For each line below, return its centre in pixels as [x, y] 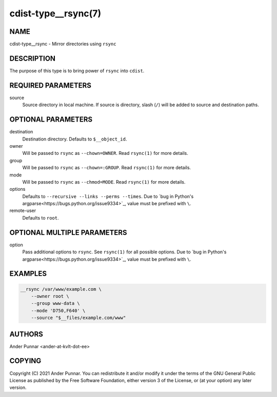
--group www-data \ [56, 303]
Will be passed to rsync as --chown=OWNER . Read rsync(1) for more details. [105, 153]
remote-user [23, 211]
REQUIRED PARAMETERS [51, 85]
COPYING [25, 361]
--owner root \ [50, 296]
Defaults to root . [41, 217]
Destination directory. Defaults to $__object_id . [75, 139]
